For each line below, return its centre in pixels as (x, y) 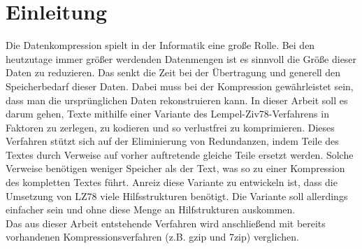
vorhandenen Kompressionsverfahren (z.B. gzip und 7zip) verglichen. (152, 237)
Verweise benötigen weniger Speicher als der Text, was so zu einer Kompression (175, 168)
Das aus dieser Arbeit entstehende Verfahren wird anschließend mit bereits (166, 223)
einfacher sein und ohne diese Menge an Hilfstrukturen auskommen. (151, 209)
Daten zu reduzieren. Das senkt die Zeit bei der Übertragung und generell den (173, 72)
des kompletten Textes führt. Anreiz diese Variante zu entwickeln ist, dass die (172, 182)
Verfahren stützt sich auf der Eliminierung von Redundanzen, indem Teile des (172, 141)
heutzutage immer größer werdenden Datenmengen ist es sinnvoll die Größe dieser (181, 58)
